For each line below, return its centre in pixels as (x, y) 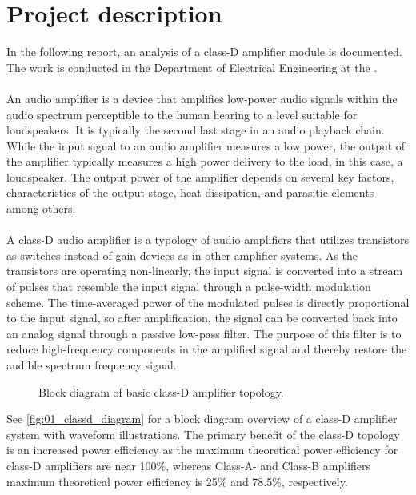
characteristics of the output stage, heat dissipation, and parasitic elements (190, 192)
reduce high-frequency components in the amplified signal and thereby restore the (207, 349)
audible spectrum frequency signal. (92, 365)
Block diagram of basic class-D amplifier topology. (161, 391)
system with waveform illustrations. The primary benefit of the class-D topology (203, 434)
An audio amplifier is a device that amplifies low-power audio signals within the (202, 98)
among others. (41, 208)
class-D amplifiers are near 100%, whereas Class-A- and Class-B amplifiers (189, 465)
